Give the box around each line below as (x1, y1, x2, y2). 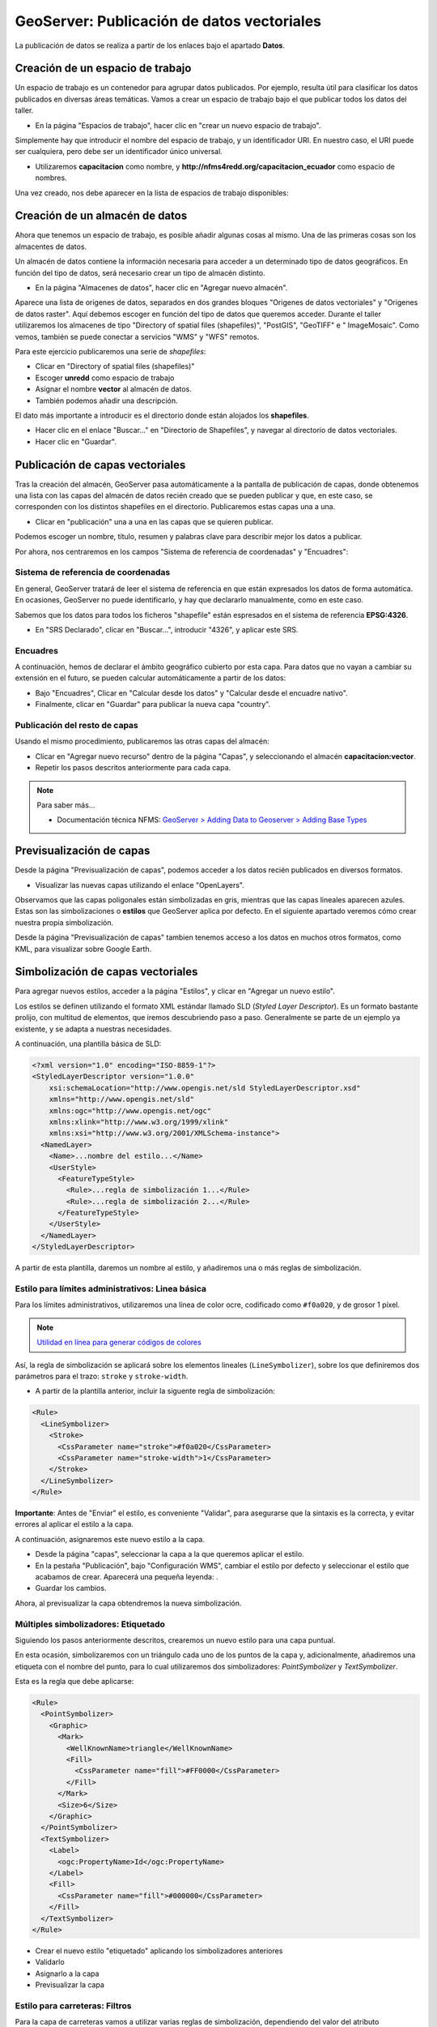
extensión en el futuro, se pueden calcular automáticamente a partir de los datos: (15, 673, 286, 683)
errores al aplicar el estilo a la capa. (15, 1519, 134, 1529)
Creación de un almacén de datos (15, 209, 188, 223)
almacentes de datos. (15, 242, 87, 251)
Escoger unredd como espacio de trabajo (35, 373, 175, 383)
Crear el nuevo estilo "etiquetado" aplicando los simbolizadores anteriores (35, 1946, 283, 1956)
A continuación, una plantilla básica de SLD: (15, 1039, 162, 1049)
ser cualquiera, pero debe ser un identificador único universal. (15, 147, 223, 156)
